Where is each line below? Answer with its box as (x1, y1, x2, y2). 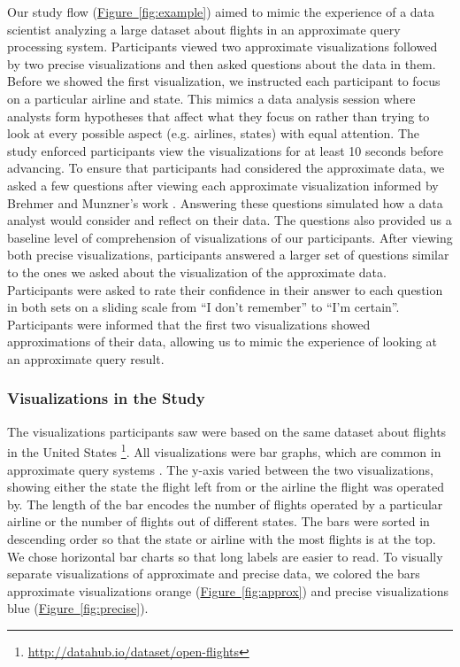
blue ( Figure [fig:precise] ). (7, 599, 149, 617)
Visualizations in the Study (7, 387, 205, 409)
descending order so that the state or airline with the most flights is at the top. (7, 529, 436, 547)
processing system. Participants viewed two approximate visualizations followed (7, 37, 438, 56)
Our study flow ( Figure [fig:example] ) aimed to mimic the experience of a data (7, 3, 435, 20)
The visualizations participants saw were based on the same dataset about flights (7, 422, 447, 440)
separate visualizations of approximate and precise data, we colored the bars (7, 564, 420, 583)
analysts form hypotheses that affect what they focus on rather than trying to (7, 106, 430, 125)
